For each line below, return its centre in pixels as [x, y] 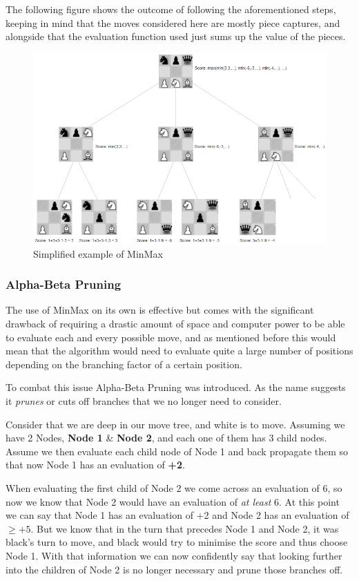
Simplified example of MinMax [98, 253]
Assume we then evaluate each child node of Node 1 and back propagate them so [177, 451]
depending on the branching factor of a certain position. [124, 364]
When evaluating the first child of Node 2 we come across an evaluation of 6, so [174, 487]
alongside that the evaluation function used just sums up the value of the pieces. [176, 36]
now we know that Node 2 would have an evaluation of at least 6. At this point [173, 501]
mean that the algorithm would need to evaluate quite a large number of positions [179, 351]
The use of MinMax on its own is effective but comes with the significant [160, 310]
